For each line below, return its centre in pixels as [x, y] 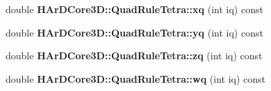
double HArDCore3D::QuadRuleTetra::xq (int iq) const [134, 9]
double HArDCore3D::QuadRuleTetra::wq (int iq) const [136, 78]
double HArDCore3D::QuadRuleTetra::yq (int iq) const [134, 32]
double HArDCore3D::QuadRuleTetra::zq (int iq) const [134, 55]
